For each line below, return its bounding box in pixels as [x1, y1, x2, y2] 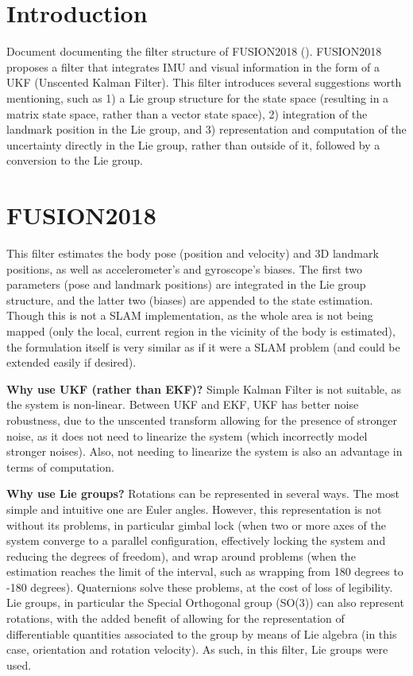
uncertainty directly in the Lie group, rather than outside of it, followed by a [6, 136, 380, 153]
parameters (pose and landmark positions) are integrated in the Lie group [6, 276, 366, 293]
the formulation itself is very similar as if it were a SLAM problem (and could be [6, 338, 400, 355]
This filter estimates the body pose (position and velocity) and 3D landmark [6, 245, 379, 261]
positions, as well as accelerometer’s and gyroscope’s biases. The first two [6, 260, 363, 277]
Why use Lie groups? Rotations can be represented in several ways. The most [6, 485, 399, 502]
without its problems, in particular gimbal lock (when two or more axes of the [6, 516, 386, 533]
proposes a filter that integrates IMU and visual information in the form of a [6, 58, 380, 75]
